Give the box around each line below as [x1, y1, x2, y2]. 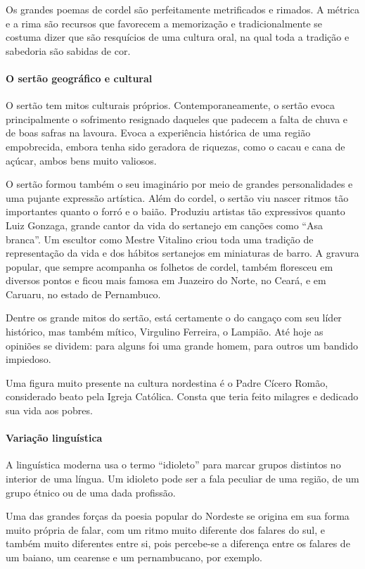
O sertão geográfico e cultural [6, 70, 153, 85]
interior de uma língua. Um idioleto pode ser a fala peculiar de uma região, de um [6, 471, 359, 486]
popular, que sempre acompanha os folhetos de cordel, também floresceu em [6, 259, 333, 274]
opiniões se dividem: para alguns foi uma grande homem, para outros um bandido [6, 338, 359, 352]
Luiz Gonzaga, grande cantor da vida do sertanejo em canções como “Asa [6, 217, 323, 232]
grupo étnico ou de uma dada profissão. [6, 485, 176, 499]
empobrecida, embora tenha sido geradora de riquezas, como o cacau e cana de [6, 139, 345, 153]
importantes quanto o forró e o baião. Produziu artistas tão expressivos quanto [6, 204, 345, 219]
